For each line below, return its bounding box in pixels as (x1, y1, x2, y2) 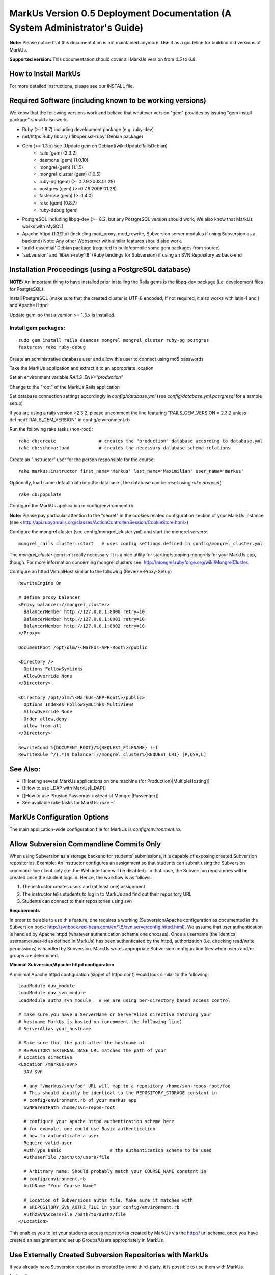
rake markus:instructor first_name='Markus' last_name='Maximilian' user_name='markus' (18, 468, 244, 474)
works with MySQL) (22, 223, 64, 229)
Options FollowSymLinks (23, 666, 84, 672)
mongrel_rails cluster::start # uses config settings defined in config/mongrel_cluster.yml (18, 541, 263, 546)
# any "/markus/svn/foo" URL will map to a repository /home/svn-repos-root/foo (23, 1083, 231, 1089)
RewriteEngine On (18, 580, 62, 586)
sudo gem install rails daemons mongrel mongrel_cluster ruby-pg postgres (18, 337, 209, 343)
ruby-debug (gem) (39, 207, 78, 213)
